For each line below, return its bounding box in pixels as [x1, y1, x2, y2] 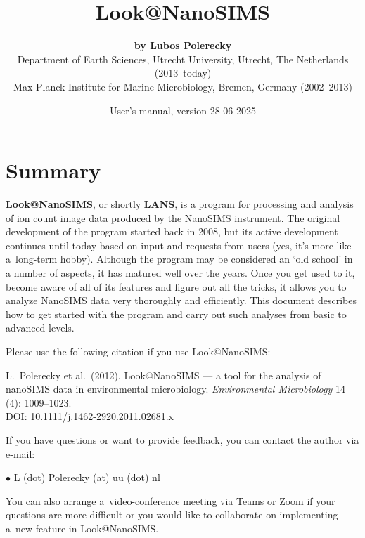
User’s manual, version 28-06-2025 [110, 103, 256, 117]
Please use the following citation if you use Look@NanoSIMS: [6, 343, 271, 358]
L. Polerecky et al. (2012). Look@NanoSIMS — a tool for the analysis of [6, 367, 321, 382]
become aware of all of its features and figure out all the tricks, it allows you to [6, 279, 347, 294]
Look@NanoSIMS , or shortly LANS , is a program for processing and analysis [6, 197, 354, 211]
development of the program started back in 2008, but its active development [6, 224, 338, 239]
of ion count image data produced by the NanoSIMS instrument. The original [6, 210, 340, 225]
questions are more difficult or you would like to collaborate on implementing [6, 507, 338, 522]
